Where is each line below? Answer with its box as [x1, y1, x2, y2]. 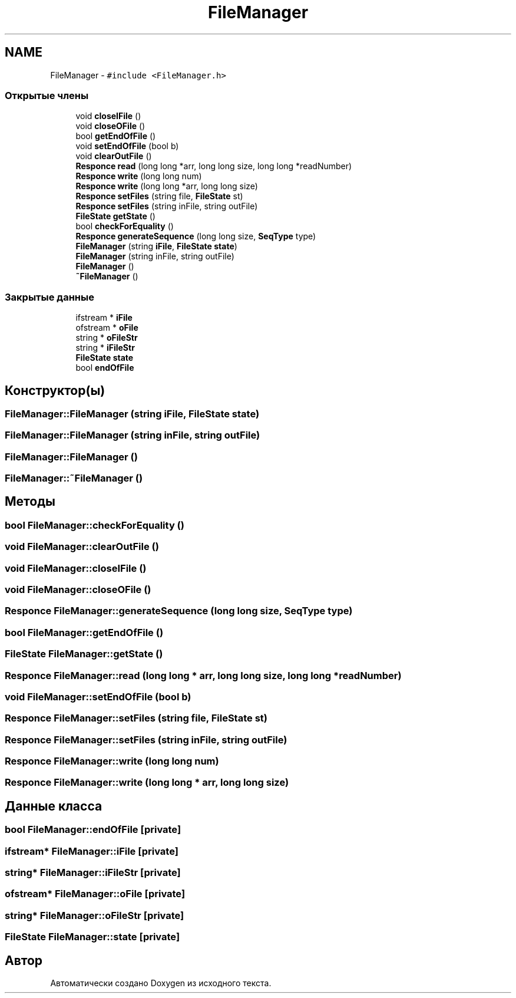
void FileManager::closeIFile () [5, 562, 147, 574]
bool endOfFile [75, 363, 134, 373]
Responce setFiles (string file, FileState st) [75, 191, 243, 202]
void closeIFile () [75, 111, 141, 121]
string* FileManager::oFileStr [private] [5, 909, 184, 921]
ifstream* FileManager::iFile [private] [5, 845, 178, 857]
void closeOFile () [75, 121, 145, 131]
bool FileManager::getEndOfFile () [5, 626, 164, 638]
